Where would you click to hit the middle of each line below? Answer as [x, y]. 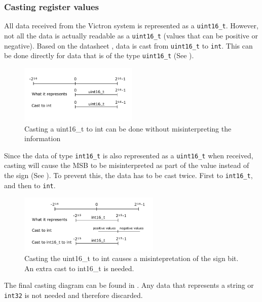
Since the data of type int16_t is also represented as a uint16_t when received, [129, 155]
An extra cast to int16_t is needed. [79, 268]
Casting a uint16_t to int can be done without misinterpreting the [128, 128]
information [43, 138]
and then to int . [30, 185]
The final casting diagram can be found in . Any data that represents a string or [129, 285]
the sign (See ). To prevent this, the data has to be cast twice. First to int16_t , [128, 175]
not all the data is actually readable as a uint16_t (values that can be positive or [131, 35]
